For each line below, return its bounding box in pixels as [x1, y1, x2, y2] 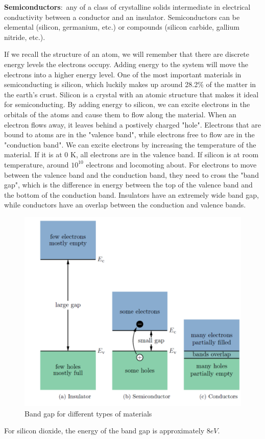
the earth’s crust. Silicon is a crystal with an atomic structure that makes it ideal [4, 89, 259, 99]
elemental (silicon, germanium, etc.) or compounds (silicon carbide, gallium [4, 22, 239, 32]
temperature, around [4, 159, 69, 170]
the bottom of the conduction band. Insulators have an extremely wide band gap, [4, 189, 259, 200]
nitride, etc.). [4, 31, 45, 42]
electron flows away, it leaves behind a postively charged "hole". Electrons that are [4, 119, 261, 130]
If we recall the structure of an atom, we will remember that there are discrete [4, 49, 249, 59]
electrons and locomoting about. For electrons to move [86, 159, 257, 170]
